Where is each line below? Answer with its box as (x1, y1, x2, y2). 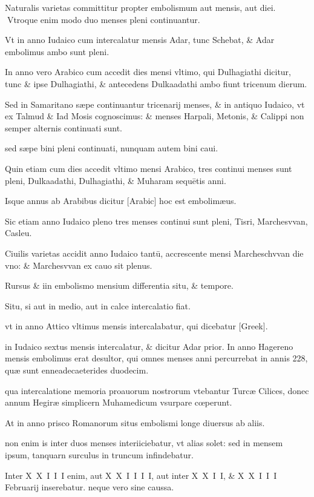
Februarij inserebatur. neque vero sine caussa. (5, 481, 174, 493)
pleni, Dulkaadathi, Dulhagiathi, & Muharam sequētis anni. (5, 174, 226, 186)
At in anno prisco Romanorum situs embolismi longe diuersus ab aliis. (5, 416, 265, 429)
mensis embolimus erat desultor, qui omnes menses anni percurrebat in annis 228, (5, 352, 308, 364)
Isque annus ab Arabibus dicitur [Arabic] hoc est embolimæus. (5, 194, 237, 207)
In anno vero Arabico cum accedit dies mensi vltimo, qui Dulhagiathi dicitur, (5, 65, 291, 78)
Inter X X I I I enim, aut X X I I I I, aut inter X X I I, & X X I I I (5, 469, 277, 481)
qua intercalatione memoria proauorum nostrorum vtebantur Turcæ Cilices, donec (5, 384, 309, 397)
